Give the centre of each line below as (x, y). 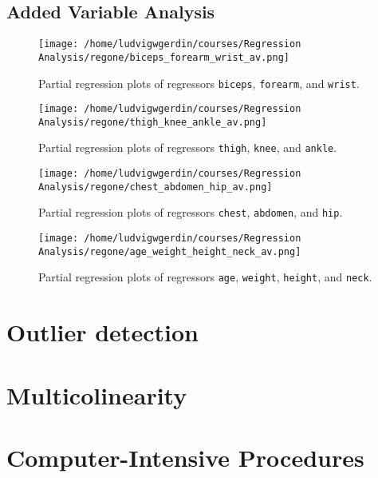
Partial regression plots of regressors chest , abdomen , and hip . (191, 212)
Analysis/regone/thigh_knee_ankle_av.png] (153, 122)
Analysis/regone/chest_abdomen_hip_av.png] (156, 187)
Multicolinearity (97, 394)
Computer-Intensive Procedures (185, 458)
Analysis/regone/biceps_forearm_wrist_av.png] (164, 57)
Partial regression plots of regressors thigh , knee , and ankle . (188, 147)
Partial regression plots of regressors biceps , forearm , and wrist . (199, 83)
